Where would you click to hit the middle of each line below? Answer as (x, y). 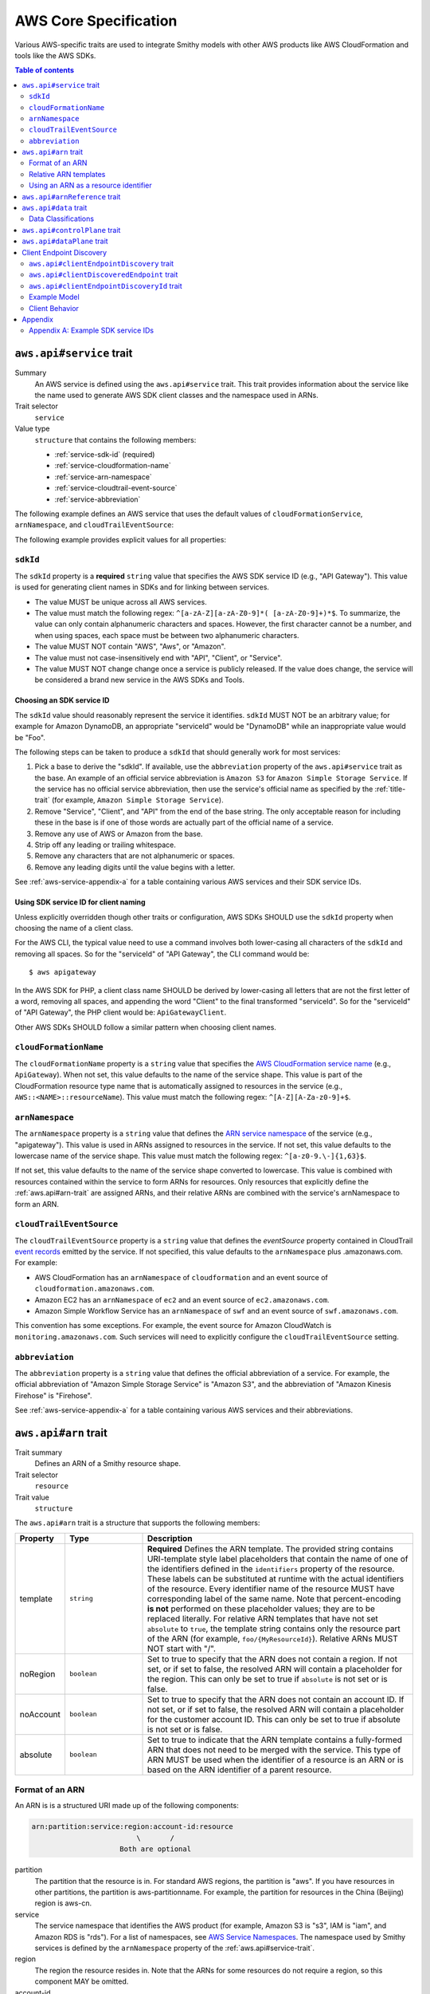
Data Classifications (62, 219)
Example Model (54, 297)
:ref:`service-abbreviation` (98, 499)
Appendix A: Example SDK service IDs (92, 330)
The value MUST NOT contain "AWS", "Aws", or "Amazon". (130, 647)
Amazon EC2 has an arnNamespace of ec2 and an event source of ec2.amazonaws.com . (182, 1299)
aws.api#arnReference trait (71, 196)
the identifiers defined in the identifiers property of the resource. (271, 1569)
